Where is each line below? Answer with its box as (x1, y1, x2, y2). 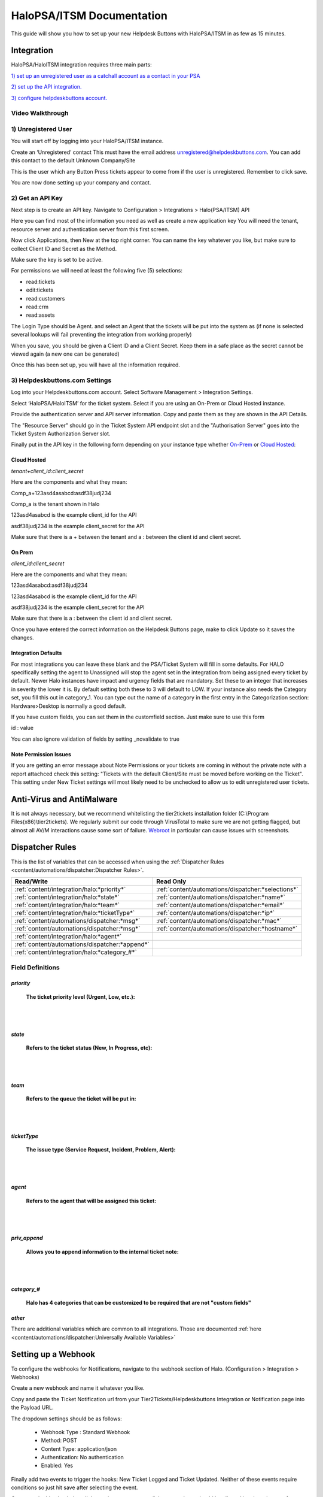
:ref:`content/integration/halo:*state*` (14, 893, 120, 901)
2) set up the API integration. (11, 83, 82, 90)
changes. (11, 634, 34, 641)
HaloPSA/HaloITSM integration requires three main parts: (11, 61, 152, 68)
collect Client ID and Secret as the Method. (11, 245, 117, 252)
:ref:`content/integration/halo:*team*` (14, 901, 120, 910)
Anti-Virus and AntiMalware (11, 794, 118, 804)
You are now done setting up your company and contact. (11, 178, 151, 186)
